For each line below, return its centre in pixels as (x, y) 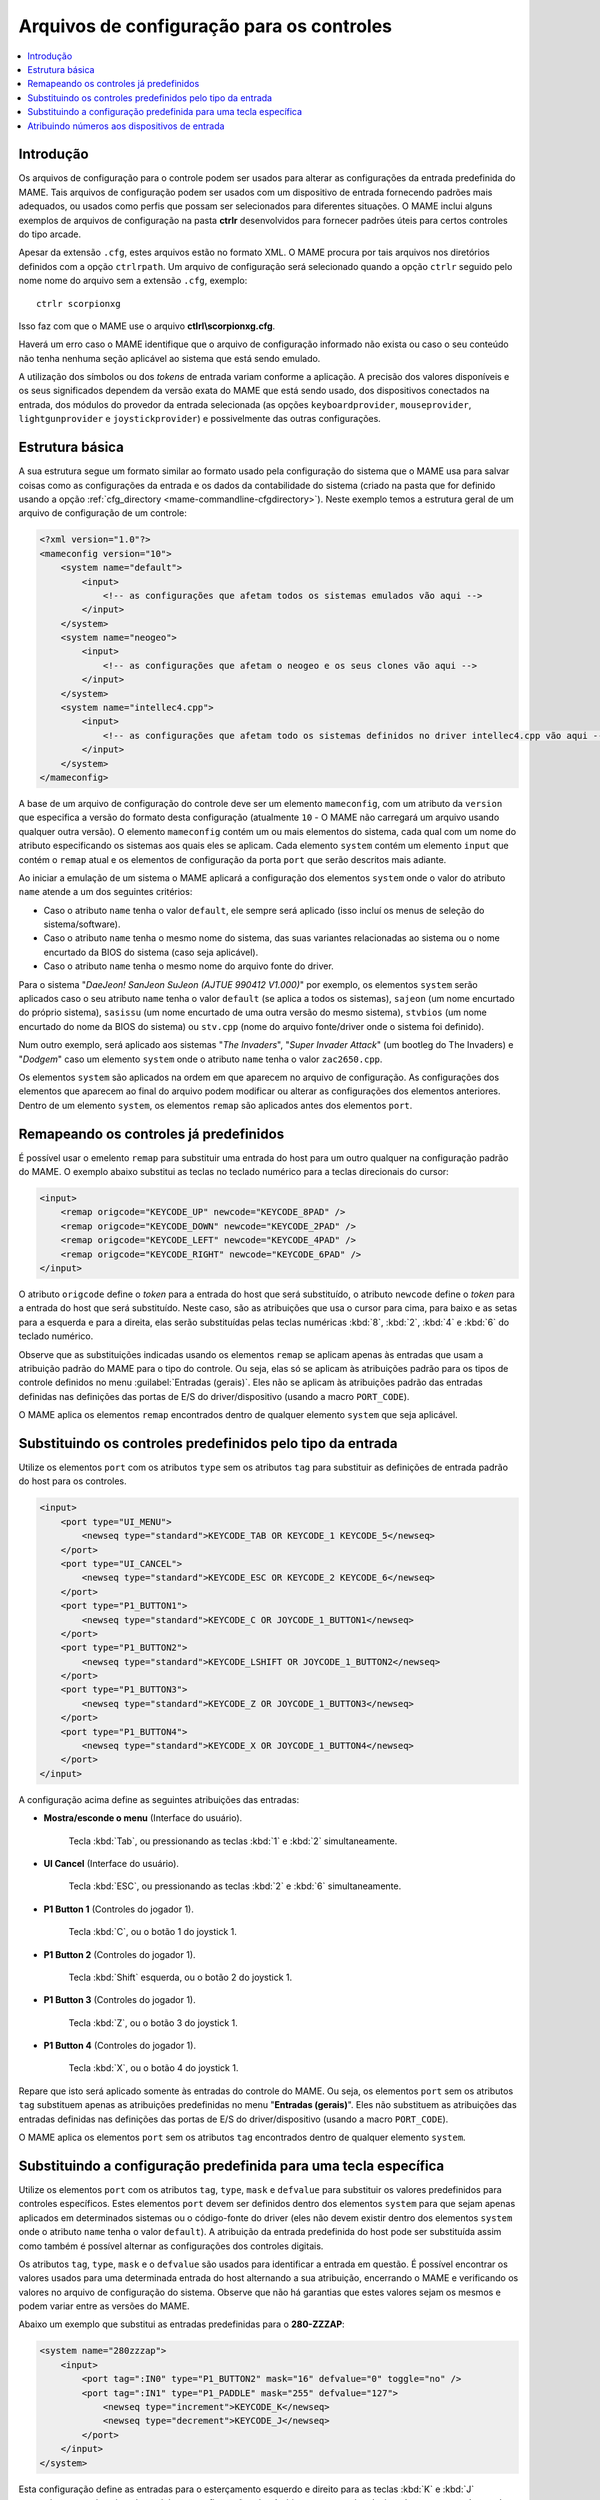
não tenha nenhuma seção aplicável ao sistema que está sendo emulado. (169, 358)
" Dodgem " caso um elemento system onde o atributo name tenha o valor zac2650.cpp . (200, 1059)
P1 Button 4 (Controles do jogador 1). (120, 2046)
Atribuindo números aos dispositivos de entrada (126, 126)
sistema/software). (82, 924)
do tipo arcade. (50, 234)
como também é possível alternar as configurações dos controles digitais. (171, 2246)
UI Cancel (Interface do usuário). (111, 1863)
